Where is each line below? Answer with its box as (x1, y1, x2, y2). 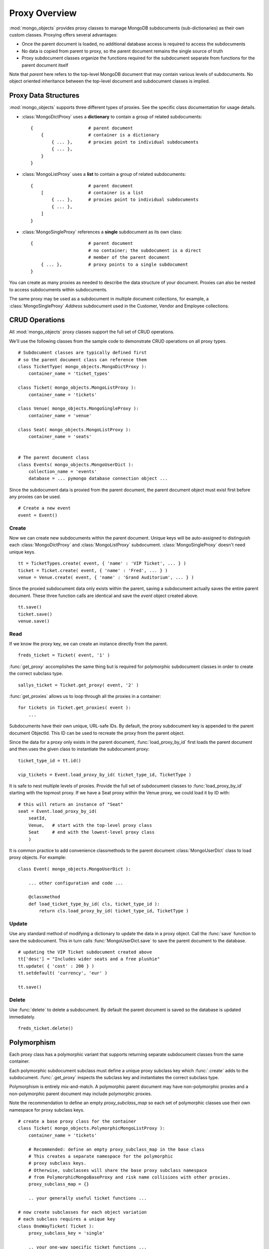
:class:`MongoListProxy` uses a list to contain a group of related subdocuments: (21, 171, 186, 177)
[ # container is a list (40, 190, 144, 196)
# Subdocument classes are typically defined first (18, 350, 147, 356)
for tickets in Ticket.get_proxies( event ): (18, 705, 132, 710)
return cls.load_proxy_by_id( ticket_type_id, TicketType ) (39, 908, 189, 914)
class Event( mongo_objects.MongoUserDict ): (18, 866, 132, 872)
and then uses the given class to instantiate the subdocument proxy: (9, 746, 149, 752)
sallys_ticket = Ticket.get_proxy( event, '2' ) (18, 682, 139, 688)
